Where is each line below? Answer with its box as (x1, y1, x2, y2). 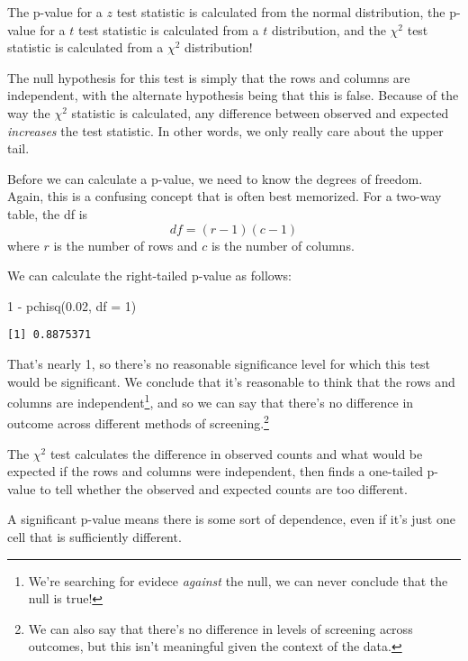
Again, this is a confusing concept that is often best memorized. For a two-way (7, 187, 442, 206)
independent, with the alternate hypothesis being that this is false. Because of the (7, 86, 459, 105)
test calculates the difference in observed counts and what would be (49, 444, 423, 463)
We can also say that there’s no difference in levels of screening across (28, 619, 413, 638)
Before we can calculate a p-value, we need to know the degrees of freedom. (7, 169, 423, 188)
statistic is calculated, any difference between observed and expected (71, 103, 449, 122)
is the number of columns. (211, 235, 355, 254)
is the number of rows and (53, 235, 198, 254)
